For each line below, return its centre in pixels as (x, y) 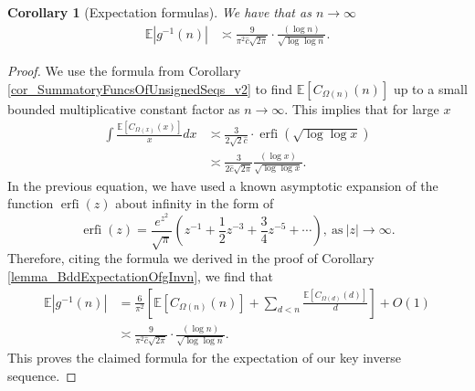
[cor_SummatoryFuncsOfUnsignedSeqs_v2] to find (150, 88)
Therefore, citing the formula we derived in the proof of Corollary (191, 258)
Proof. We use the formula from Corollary (124, 70)
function (31, 203)
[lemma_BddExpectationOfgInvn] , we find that (140, 276)
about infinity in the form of (195, 203)
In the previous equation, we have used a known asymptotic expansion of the (223, 185)
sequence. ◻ (42, 375)
